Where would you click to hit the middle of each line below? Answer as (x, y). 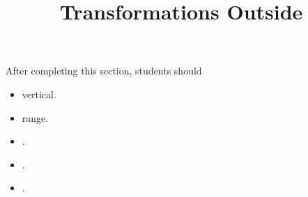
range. (35, 117)
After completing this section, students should (104, 71)
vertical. (39, 94)
